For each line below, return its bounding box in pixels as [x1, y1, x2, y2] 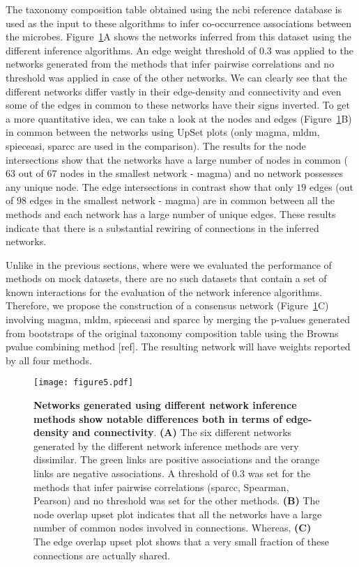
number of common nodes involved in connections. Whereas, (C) [33, 520, 312, 535]
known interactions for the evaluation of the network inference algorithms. [6, 284, 322, 299]
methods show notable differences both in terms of [33, 411, 282, 426]
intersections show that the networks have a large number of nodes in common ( [6, 152, 348, 166]
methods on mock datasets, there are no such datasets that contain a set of [6, 271, 327, 286]
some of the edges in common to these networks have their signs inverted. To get [6, 98, 350, 112]
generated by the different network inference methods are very [33, 438, 299, 453]
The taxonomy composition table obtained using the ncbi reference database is [6, 2, 342, 16]
